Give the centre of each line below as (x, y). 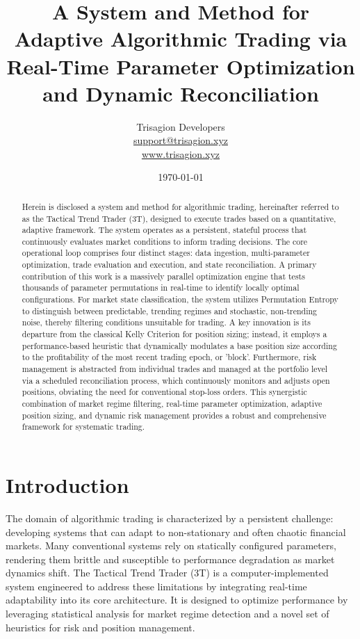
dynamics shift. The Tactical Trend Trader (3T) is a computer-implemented (167, 573)
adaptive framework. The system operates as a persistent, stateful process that (164, 230)
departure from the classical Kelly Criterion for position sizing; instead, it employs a (174, 334)
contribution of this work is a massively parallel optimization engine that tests (163, 276)
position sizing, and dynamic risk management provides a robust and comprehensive (174, 415)
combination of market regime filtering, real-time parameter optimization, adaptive (172, 404)
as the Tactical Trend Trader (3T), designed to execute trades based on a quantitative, (179, 218)
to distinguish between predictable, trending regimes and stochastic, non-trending (170, 310)
